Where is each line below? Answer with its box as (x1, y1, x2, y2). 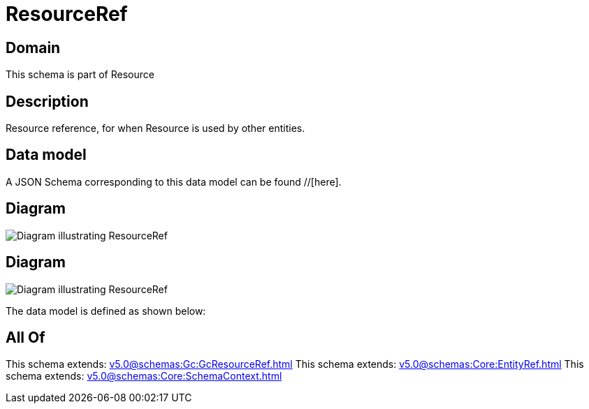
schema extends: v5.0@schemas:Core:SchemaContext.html (6, 370, 282, 382)
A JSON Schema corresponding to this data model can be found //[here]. (6, 175, 342, 188)
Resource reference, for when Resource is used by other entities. (6, 122, 305, 135)
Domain (6, 38, 61, 57)
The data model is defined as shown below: (6, 304, 206, 317)
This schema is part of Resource (6, 68, 154, 81)
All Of (6, 328, 45, 346)
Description (6, 92, 89, 110)
